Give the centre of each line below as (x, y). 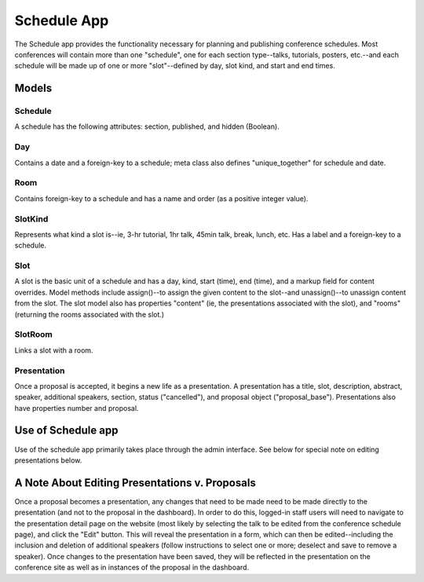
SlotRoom (33, 335)
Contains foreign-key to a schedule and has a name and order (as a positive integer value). (161, 198)
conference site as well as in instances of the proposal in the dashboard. (132, 567)
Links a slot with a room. (54, 350)
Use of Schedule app (66, 431)
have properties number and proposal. (77, 408)
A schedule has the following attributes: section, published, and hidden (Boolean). (147, 126)
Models (33, 88)
